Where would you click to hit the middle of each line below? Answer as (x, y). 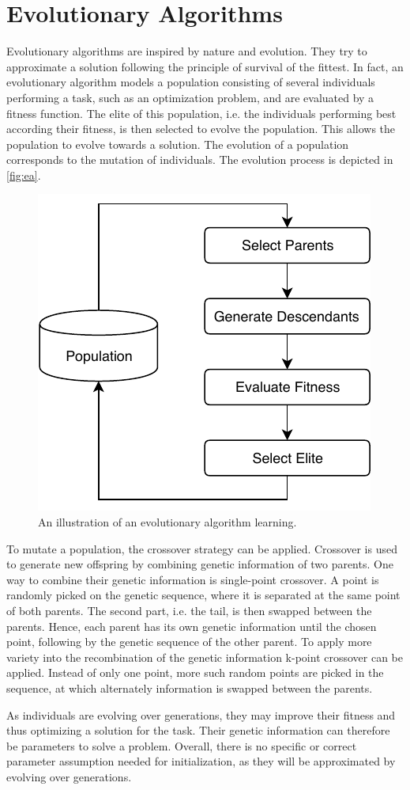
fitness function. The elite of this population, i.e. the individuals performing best (201, 113)
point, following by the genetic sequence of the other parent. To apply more (189, 642)
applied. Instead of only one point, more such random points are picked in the (195, 672)
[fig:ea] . (24, 175)
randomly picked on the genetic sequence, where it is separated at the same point (203, 595)
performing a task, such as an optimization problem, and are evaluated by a (190, 97)
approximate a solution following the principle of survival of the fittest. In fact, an (205, 66)
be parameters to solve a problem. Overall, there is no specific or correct (182, 745)
